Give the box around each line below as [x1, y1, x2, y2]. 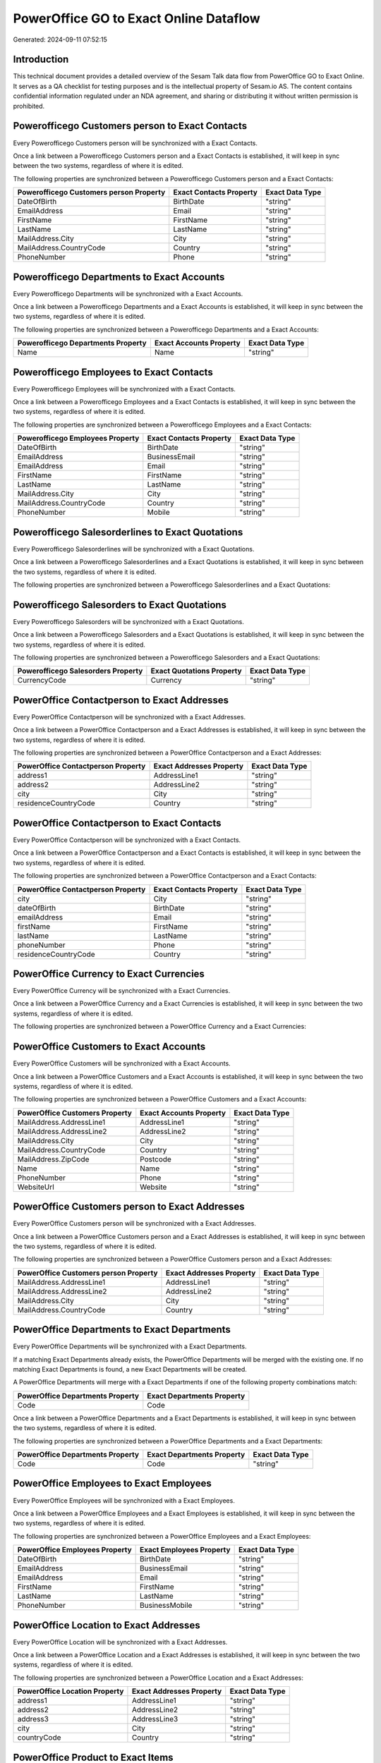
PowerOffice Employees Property [17, 1545, 132, 1555]
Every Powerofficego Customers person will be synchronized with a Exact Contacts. [13, 138, 258, 147]
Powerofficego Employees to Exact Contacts [13, 366, 213, 378]
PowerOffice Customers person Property [17, 1268, 158, 1278]
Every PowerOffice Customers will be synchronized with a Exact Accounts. [13, 1059, 231, 1068]
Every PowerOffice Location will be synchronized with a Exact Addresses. [13, 1637, 228, 1646]
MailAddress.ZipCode [17, 1154, 90, 1164]
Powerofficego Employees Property [17, 434, 140, 444]
